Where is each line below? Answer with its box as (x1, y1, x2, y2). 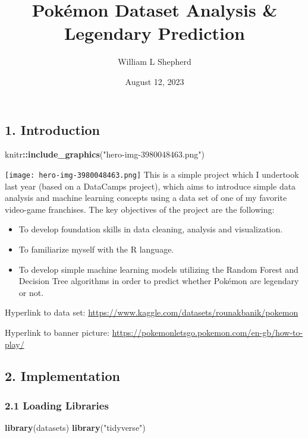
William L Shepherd (118, 55, 191, 68)
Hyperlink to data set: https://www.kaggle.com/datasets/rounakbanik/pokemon (5, 306, 298, 319)
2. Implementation (5, 367, 120, 385)
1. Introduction (5, 120, 100, 138)
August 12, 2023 (125, 75, 184, 87)
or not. (18, 286, 44, 298)
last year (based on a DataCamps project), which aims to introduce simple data (5, 179, 296, 192)
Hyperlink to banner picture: (5, 326, 109, 338)
